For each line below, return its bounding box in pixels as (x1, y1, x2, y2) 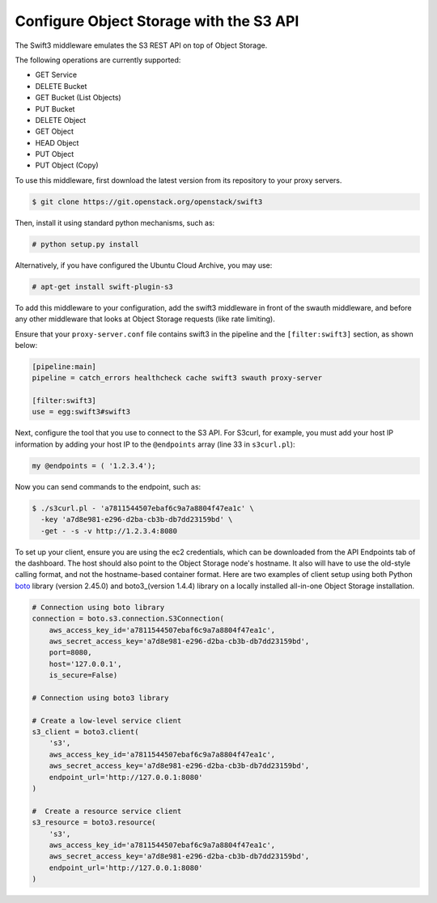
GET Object (35, 126, 74, 137)
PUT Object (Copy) (35, 160, 99, 170)
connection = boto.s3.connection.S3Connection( (32, 614, 224, 623)
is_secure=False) (49, 671, 118, 680)
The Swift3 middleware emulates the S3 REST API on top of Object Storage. (15, 40, 268, 50)
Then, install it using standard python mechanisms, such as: (15, 218, 215, 227)
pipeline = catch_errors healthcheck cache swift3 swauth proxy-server (32, 373, 323, 383)
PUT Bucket (35, 104, 75, 113)
